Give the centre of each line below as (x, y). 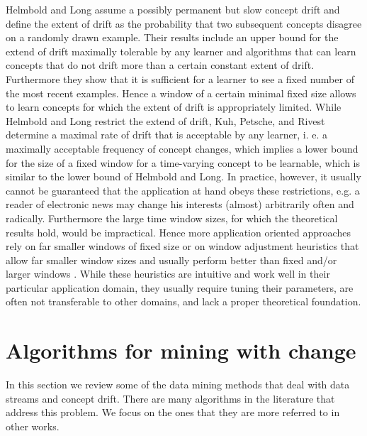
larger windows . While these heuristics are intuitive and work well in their (168, 274)
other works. (33, 426)
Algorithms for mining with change (181, 350)
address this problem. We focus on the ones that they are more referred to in (173, 412)
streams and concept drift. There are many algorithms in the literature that (170, 398)
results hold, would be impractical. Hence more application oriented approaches (178, 232)
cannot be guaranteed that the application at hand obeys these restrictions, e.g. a (183, 190)
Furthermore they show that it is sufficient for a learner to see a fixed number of (180, 78)
